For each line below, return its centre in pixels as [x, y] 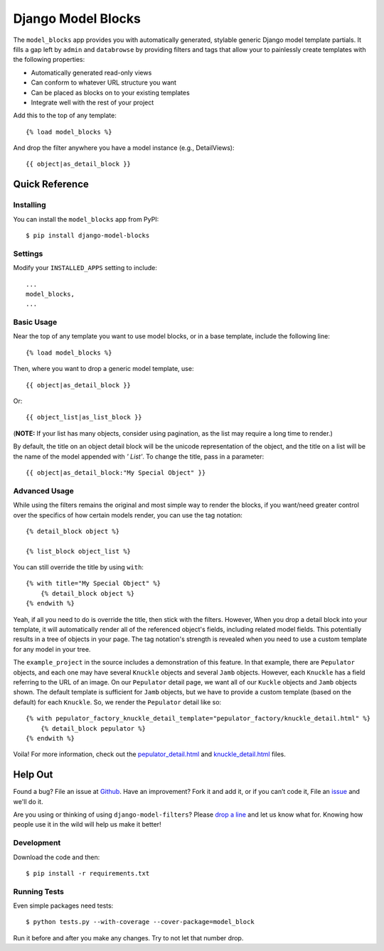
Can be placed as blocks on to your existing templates [110, 92]
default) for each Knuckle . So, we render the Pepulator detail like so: [117, 702]
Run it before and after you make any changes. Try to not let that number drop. [128, 937]
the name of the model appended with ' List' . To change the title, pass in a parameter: [139, 456]
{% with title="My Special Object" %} [94, 584]
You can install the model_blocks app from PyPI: [86, 219]
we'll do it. [28, 801]
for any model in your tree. [52, 649]
